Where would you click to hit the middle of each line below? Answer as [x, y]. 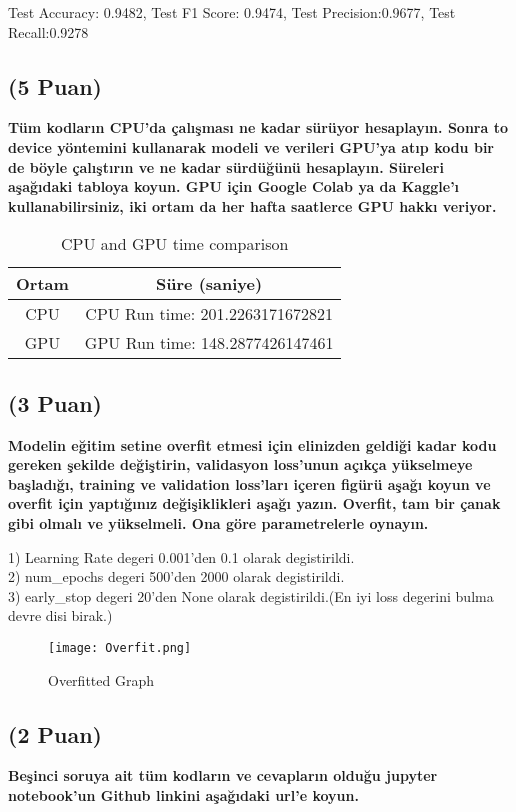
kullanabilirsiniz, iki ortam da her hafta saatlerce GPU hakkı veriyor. [252, 205]
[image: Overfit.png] [120, 647]
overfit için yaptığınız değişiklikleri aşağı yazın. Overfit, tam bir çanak [254, 503]
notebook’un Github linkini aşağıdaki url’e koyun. [183, 794]
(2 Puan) [55, 733]
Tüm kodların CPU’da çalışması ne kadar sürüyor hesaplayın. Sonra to [258, 127]
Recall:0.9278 [48, 31]
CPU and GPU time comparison [175, 244]
